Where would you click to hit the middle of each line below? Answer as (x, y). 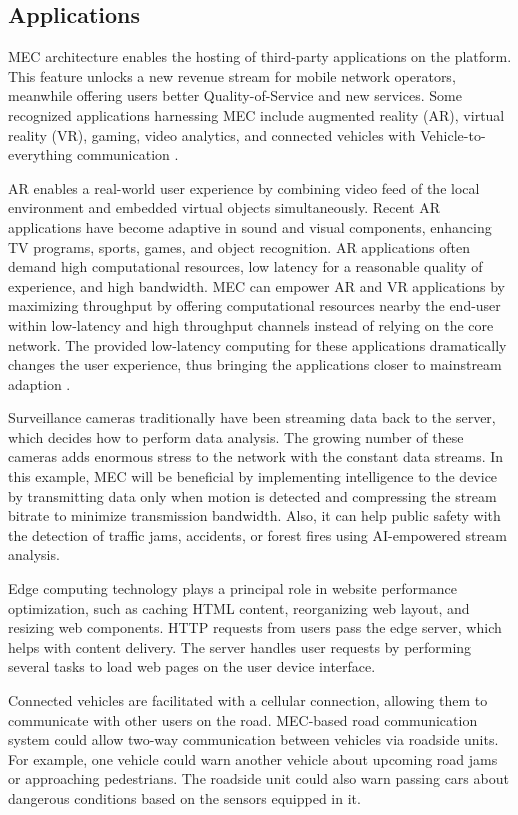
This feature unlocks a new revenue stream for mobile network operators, (232, 75)
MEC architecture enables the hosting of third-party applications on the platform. (260, 56)
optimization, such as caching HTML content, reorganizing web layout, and (239, 607)
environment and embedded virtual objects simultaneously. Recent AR (224, 207)
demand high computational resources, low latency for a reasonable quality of (245, 266)
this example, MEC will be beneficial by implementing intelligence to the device (253, 476)
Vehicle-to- (453, 134)
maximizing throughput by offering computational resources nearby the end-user (254, 305)
